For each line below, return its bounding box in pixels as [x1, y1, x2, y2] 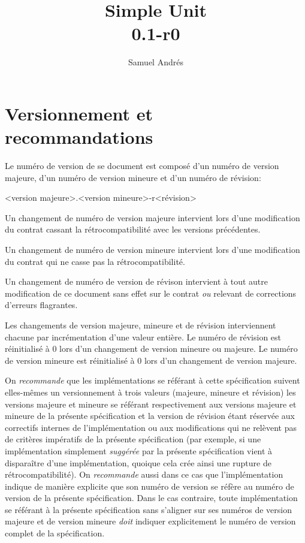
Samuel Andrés [128, 56, 183, 68]
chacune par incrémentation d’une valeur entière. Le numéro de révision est [5, 330, 282, 343]
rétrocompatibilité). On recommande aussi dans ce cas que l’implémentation [5, 468, 283, 481]
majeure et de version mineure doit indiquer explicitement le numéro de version [5, 515, 296, 527]
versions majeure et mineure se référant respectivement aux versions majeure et [5, 397, 297, 410]
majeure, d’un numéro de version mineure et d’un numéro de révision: [5, 171, 261, 183]
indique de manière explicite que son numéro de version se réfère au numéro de [5, 479, 294, 492]
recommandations [5, 125, 153, 149]
